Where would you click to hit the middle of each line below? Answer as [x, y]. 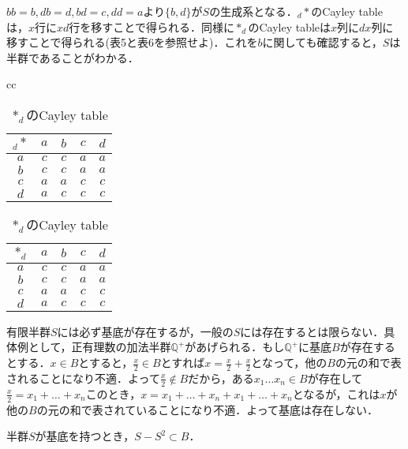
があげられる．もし [235, 347]
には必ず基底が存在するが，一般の [145, 331]
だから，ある [221, 378]
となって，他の [289, 363]
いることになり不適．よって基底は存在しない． [257, 409]
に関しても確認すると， [322, 42]
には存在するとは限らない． [312, 331]
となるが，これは [336, 393]
